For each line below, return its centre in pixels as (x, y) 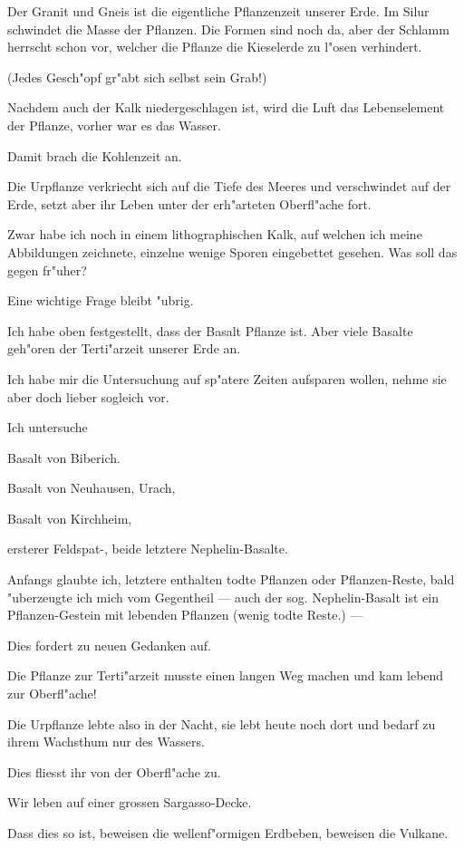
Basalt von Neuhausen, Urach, (92, 488)
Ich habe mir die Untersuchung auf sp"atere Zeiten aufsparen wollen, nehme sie (227, 378)
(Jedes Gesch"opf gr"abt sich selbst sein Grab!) (137, 77)
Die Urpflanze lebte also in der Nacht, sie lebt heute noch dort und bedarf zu (222, 723)
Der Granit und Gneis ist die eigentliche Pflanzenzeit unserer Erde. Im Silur (218, 11)
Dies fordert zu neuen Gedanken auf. (109, 645)
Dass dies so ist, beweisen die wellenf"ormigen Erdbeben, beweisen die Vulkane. (228, 833)
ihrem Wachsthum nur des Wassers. (106, 742)
